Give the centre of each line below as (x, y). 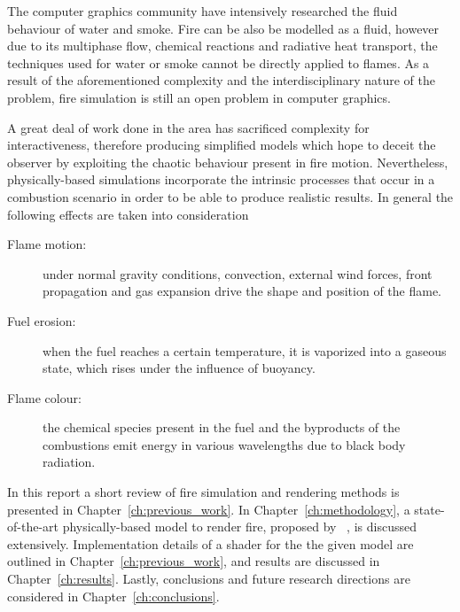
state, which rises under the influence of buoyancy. (179, 368)
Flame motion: (47, 244)
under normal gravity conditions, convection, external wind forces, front (238, 273)
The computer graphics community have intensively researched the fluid (203, 11)
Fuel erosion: (42, 320)
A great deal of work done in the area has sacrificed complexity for (188, 127)
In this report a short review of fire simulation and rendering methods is (203, 492)
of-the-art (33, 527)
